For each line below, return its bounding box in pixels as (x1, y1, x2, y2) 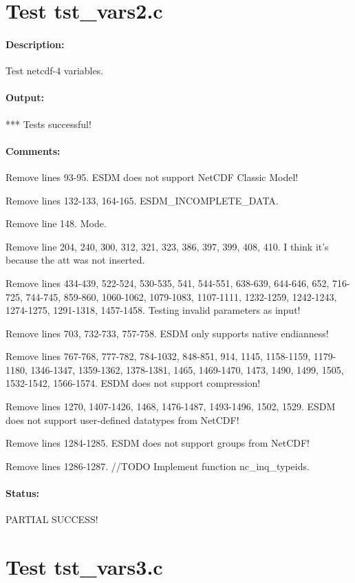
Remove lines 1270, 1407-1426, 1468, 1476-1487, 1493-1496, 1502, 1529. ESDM (6, 399, 336, 414)
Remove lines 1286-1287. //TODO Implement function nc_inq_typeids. (6, 458, 310, 473)
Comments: (6, 143, 61, 158)
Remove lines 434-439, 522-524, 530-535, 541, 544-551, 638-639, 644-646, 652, (6, 275, 330, 290)
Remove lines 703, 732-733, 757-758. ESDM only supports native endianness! (6, 326, 329, 340)
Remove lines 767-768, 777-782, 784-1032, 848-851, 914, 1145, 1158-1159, (6, 349, 311, 363)
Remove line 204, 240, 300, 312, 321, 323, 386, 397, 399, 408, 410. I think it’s (6, 239, 329, 253)
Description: (6, 36, 65, 51)
